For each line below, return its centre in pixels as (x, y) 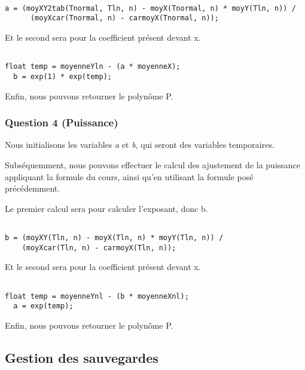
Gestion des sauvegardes (82, 357)
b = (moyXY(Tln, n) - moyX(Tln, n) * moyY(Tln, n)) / (114, 237)
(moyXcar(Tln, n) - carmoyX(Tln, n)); (99, 248)
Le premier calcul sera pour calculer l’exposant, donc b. (106, 208)
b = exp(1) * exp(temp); (62, 76)
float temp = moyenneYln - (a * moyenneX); (93, 67)
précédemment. (33, 188)
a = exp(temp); (43, 306)
